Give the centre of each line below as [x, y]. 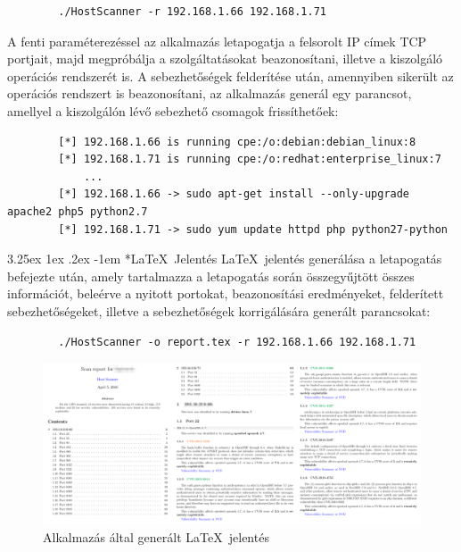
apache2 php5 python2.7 [78, 211]
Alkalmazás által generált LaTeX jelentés [156, 537]
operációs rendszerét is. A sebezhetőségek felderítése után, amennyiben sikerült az [230, 75]
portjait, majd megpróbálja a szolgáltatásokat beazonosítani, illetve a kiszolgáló [225, 59]
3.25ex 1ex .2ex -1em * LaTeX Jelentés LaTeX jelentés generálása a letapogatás [225, 259]
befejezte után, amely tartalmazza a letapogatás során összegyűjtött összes [211, 276]
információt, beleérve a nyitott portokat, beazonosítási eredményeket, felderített [226, 293]
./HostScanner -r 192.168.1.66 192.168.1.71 [192, 12]
